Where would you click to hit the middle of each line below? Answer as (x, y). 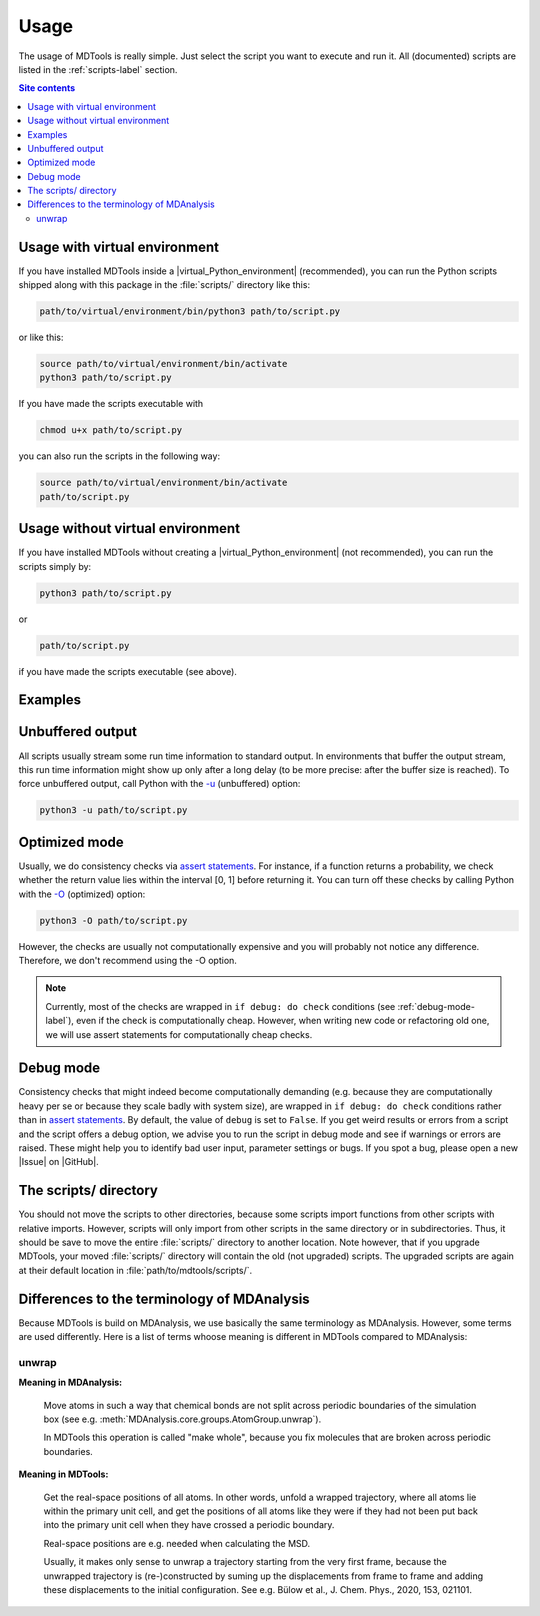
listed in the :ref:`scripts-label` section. (98, 69)
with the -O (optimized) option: (82, 894)
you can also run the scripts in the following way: (119, 456)
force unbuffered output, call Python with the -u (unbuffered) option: (159, 784)
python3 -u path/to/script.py (113, 810)
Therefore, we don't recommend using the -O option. (127, 960)
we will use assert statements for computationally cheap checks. (179, 1034)
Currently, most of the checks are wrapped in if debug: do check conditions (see (220, 1006)
